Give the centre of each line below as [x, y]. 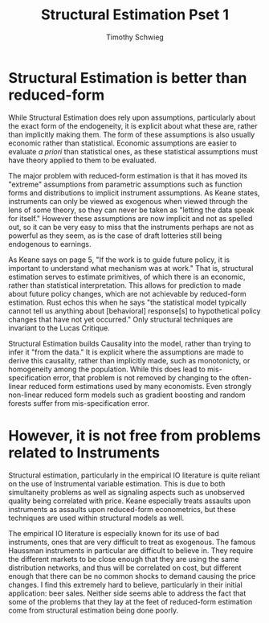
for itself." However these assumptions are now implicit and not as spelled [130, 218]
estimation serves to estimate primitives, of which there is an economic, [127, 277]
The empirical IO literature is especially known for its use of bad [114, 533]
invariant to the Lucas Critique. [59, 328]
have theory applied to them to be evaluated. [82, 160]
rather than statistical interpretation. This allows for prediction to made [125, 285]
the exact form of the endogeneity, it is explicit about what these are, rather [133, 125]
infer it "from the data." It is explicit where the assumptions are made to [126, 352]
